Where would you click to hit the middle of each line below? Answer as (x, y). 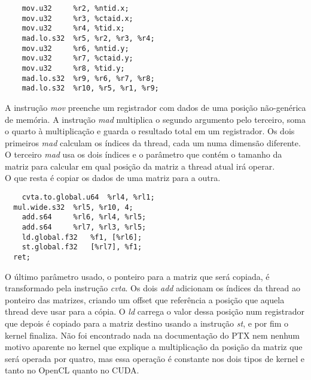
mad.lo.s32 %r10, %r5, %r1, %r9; (90, 88)
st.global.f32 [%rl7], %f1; (82, 247)
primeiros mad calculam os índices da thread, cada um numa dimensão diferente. (153, 142)
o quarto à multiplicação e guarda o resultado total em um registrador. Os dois (150, 131)
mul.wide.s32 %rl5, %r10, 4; (73, 207)
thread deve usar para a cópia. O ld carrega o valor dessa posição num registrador (155, 311)
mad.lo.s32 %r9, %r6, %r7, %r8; (88, 78)
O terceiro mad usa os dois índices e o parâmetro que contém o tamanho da (144, 154)
